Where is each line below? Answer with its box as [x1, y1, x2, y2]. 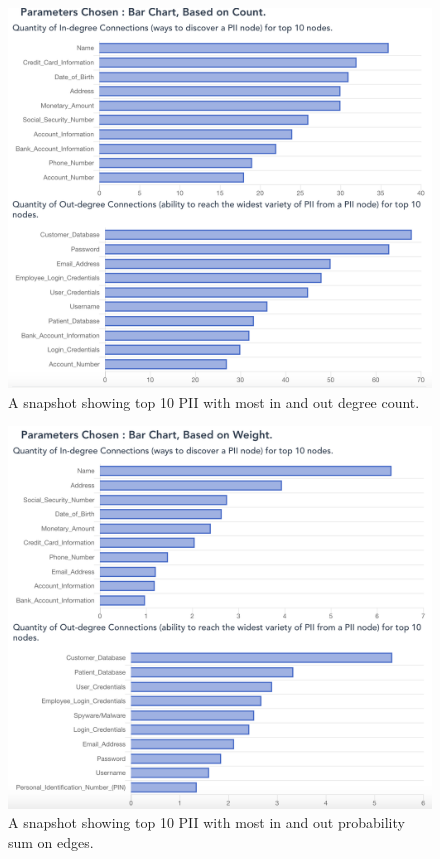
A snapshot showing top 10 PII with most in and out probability [8, 812, 405, 833]
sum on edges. [8, 832, 94, 853]
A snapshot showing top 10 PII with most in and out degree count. [8, 391, 420, 412]
